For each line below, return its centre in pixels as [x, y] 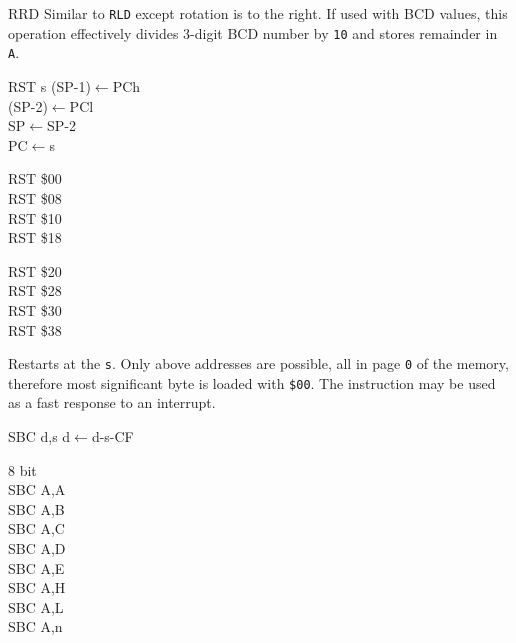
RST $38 [35, 329]
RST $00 [35, 178]
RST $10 [35, 217]
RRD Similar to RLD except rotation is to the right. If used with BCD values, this [258, 13]
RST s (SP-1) [49, 85]
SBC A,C [36, 528]
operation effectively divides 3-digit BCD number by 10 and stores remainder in [253, 32]
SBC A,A [37, 489]
